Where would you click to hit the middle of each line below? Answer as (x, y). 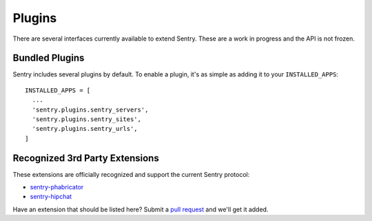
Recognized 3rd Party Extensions (86, 158)
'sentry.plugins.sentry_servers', (90, 109)
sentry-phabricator (57, 187)
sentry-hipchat (51, 197)
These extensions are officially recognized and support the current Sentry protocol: (131, 174)
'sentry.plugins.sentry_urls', (85, 129)
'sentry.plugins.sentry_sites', (86, 119)
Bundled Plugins (49, 58)
